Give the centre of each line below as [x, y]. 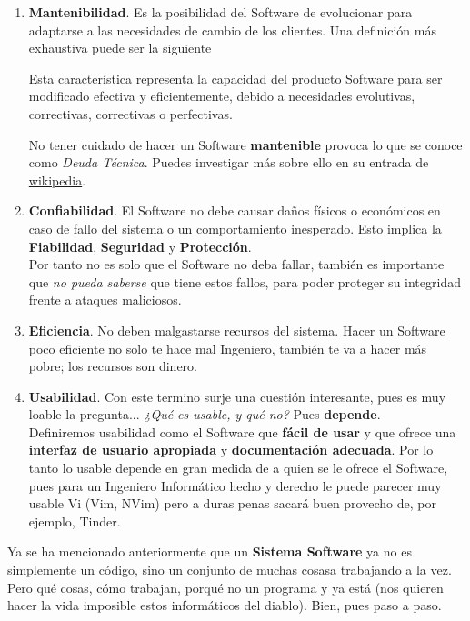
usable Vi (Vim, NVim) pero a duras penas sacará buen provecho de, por [232, 503]
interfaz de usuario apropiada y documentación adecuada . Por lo [231, 450]
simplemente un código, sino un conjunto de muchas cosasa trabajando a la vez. [230, 570]
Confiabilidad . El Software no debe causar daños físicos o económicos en [235, 210]
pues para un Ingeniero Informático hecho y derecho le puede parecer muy [235, 485]
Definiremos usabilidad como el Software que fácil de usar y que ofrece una [242, 431]
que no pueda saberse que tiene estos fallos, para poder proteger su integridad [245, 281]
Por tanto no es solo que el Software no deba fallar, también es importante [236, 264]
